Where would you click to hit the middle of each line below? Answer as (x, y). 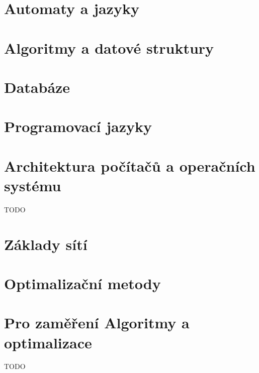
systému (33, 185)
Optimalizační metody (82, 283)
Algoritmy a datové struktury (109, 47)
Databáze (37, 87)
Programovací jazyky (78, 126)
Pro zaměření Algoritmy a (97, 323)
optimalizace (48, 342)
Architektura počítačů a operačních (130, 165)
